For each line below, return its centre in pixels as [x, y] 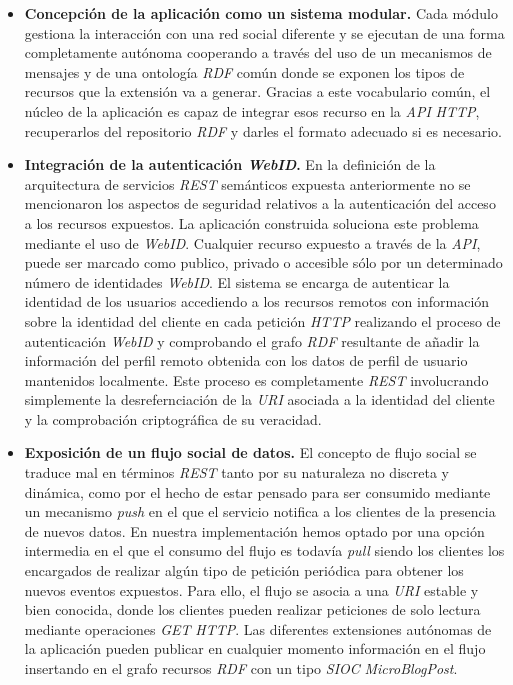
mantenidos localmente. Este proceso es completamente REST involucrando [256, 379]
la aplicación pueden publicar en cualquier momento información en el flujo [255, 648]
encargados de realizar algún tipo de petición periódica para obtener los [244, 570]
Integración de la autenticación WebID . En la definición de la [230, 164]
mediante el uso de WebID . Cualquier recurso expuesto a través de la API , [252, 242]
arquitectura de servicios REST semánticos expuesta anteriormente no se [247, 183]
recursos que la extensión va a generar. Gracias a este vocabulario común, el [257, 91]
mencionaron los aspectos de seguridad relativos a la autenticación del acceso [260, 203]
